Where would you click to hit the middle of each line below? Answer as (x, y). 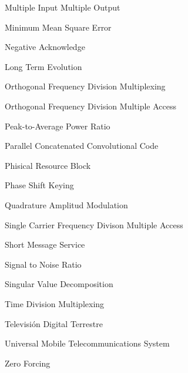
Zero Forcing (28, 363)
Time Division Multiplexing (55, 303)
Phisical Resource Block (48, 165)
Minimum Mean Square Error (58, 27)
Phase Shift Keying (39, 185)
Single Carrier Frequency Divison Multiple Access (94, 224)
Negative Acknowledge (45, 47)
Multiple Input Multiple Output (63, 7)
